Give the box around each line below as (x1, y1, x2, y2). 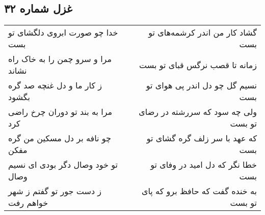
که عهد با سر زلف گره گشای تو (146, 132, 257, 144)
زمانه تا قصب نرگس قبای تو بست (139, 58, 257, 71)
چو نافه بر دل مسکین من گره (8, 132, 111, 144)
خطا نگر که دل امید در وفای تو (150, 159, 257, 171)
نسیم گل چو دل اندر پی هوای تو (146, 79, 257, 91)
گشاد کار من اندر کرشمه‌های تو (148, 26, 257, 39)
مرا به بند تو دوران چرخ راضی (8, 106, 113, 118)
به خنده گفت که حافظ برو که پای (141, 185, 257, 197)
